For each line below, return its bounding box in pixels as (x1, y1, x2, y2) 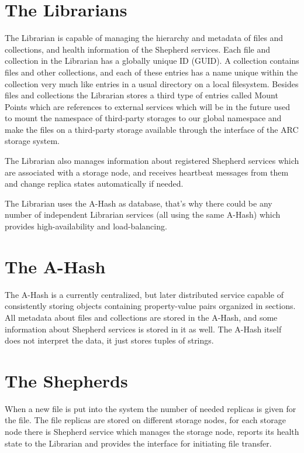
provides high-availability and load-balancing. (5, 220, 167, 232)
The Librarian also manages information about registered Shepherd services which (5, 155, 299, 167)
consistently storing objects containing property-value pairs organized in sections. (5, 300, 296, 312)
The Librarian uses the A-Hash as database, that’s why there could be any (5, 197, 272, 209)
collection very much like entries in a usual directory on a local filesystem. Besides (5, 77, 299, 90)
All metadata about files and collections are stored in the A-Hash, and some (5, 311, 278, 323)
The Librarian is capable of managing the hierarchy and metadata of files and (5, 32, 284, 44)
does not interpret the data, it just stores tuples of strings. (5, 334, 214, 346)
